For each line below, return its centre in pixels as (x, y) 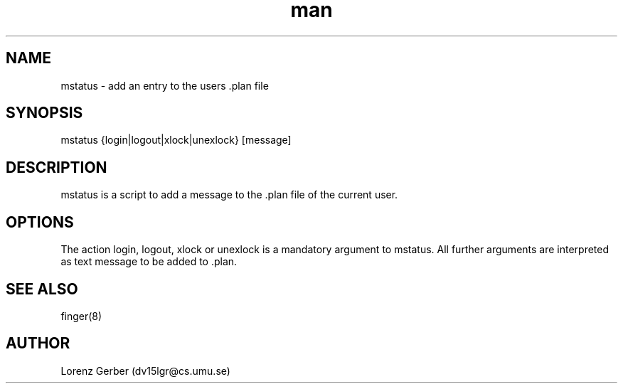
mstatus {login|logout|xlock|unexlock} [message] (176, 140)
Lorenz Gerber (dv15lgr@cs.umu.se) (145, 371)
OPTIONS (40, 222)
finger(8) (81, 316)
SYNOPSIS (44, 113)
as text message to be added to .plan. (149, 262)
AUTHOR (38, 343)
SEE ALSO (42, 289)
